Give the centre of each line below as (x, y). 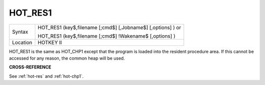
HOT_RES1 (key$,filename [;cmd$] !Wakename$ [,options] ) (106, 36)
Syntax (20, 32)
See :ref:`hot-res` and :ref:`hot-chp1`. (46, 76)
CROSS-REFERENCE (30, 67)
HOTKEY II (50, 42)
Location (22, 42)
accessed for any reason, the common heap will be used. (67, 58)
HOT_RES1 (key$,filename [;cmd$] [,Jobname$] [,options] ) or (109, 27)
